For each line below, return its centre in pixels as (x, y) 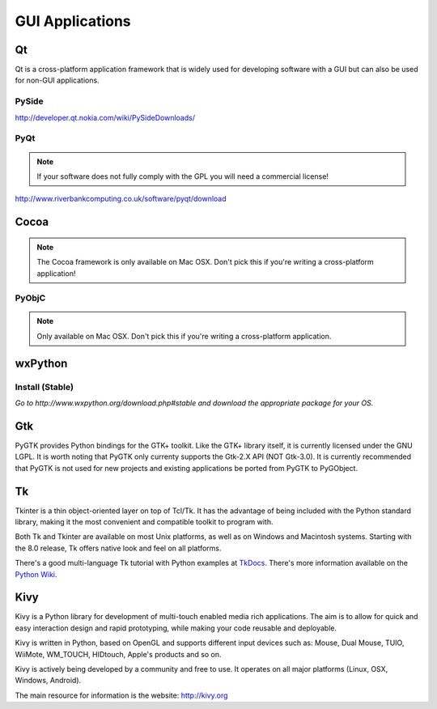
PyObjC (30, 298)
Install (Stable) (45, 387)
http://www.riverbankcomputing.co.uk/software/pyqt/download (121, 199)
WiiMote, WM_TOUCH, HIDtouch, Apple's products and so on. (118, 654)
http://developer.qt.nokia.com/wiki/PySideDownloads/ (105, 117)
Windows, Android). (48, 681)
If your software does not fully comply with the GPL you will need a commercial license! (183, 176)
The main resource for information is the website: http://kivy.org (121, 695)
